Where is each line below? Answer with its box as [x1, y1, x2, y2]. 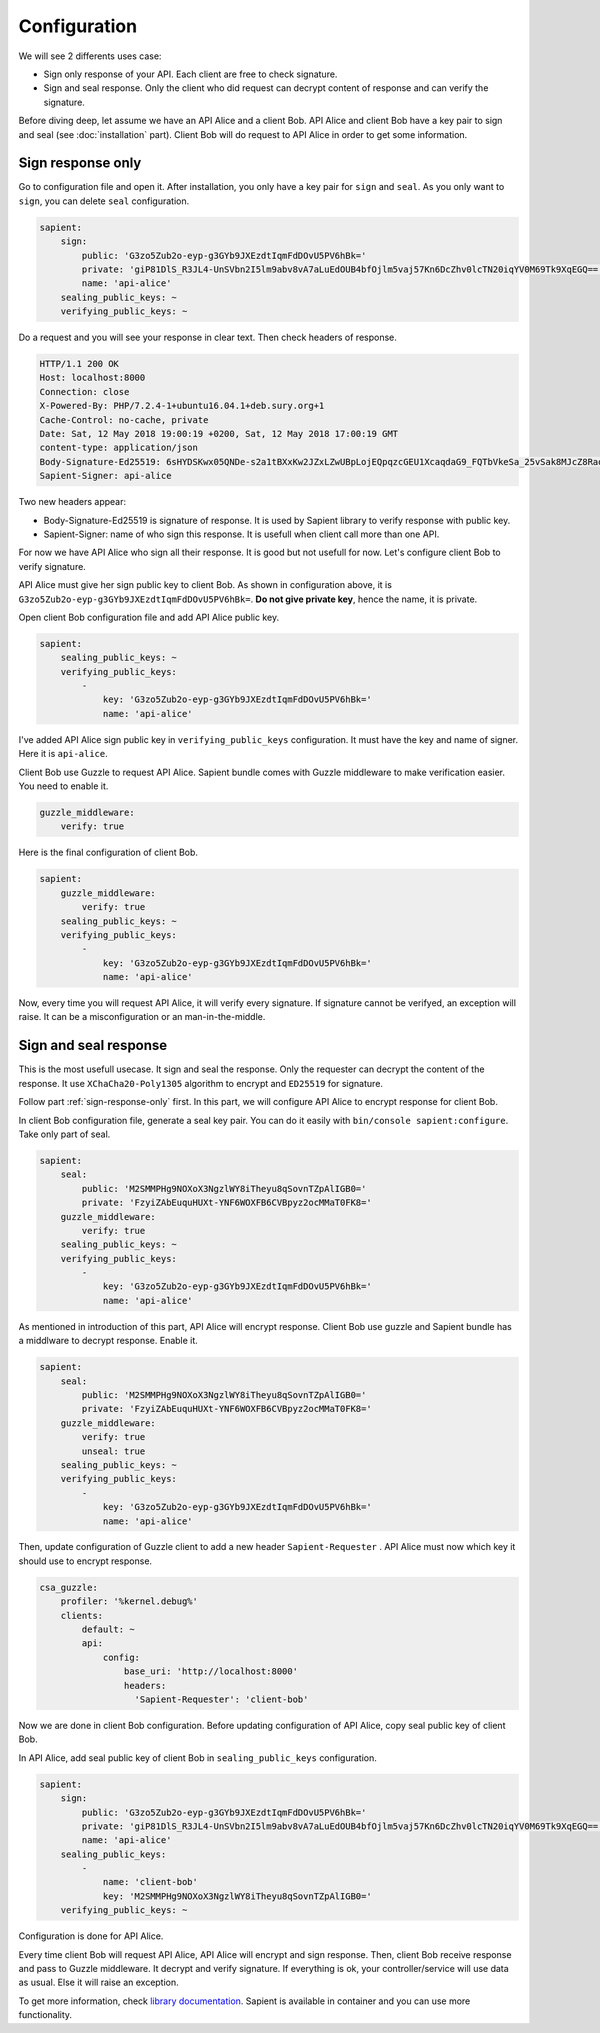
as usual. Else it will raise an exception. [18, 1976, 179, 1989]
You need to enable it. [18, 780, 109, 792]
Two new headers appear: [18, 496, 127, 508]
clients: [60, 1610, 104, 1621]
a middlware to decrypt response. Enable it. [18, 1335, 199, 1347]
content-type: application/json [39, 442, 199, 454]
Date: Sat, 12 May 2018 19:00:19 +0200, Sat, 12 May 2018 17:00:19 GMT [39, 428, 399, 440]
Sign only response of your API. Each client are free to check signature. [43, 68, 338, 80]
